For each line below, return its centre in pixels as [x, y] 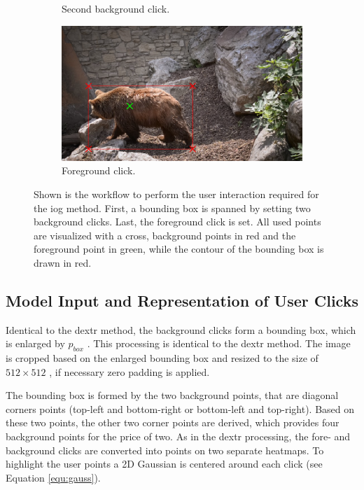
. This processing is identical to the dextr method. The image [219, 343]
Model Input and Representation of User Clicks [182, 300]
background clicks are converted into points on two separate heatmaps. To [165, 450]
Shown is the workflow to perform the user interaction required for [176, 194]
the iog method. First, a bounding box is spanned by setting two [172, 208]
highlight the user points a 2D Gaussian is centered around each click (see [164, 464]
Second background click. [116, 8]
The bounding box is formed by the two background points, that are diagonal [172, 395]
